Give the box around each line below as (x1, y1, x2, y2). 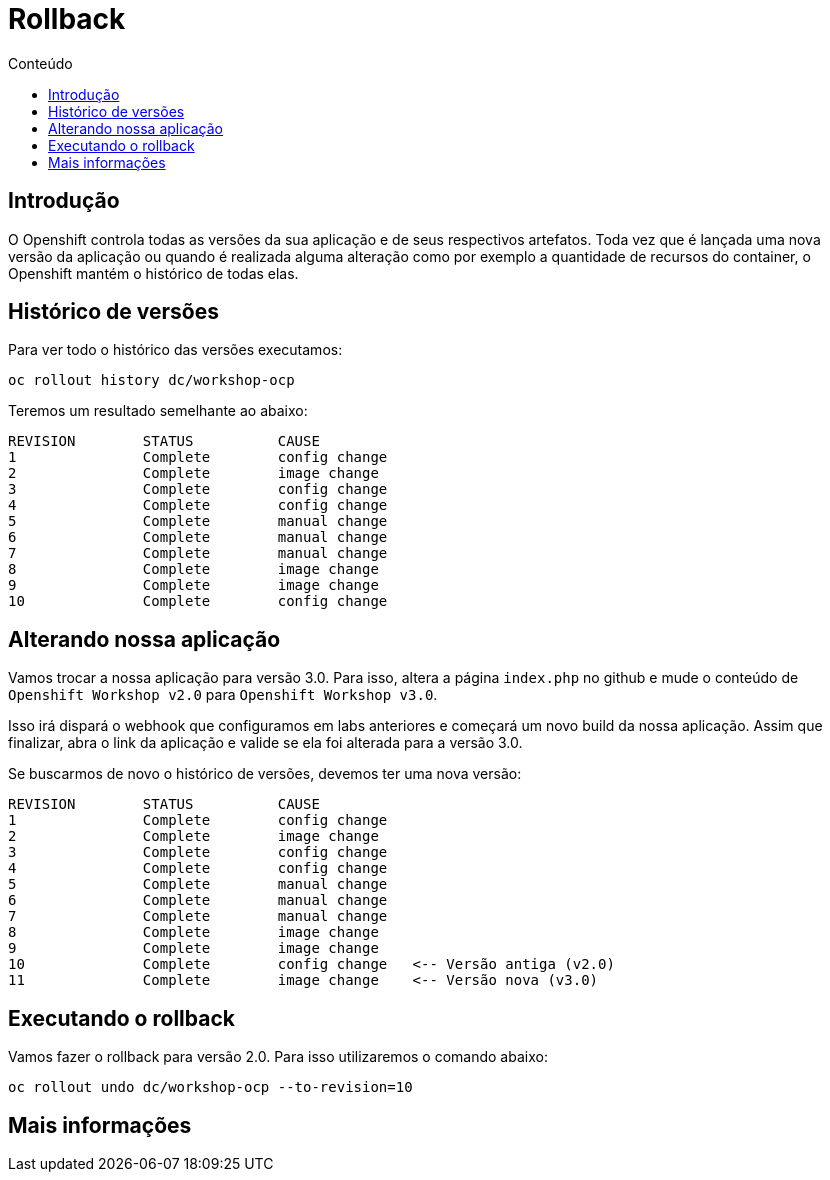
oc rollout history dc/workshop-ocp (8, 372, 295, 389)
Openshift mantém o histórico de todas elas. (8, 264, 299, 282)
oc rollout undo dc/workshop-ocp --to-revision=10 (8, 1079, 413, 1096)
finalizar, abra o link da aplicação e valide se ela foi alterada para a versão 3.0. (8, 734, 523, 752)
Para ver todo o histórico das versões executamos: (8, 341, 343, 359)
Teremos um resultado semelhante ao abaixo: (8, 402, 308, 420)
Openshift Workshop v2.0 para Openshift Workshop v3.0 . (8, 686, 438, 704)
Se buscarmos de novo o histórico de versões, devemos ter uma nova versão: (8, 765, 522, 783)
